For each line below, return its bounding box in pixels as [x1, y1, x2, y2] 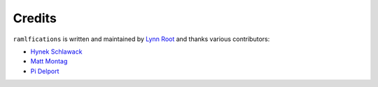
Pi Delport [30, 67, 59, 75]
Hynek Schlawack [30, 47, 83, 56]
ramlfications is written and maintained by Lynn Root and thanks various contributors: [13, 35, 270, 43]
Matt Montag [30, 57, 68, 65]
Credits [13, 10, 57, 26]
